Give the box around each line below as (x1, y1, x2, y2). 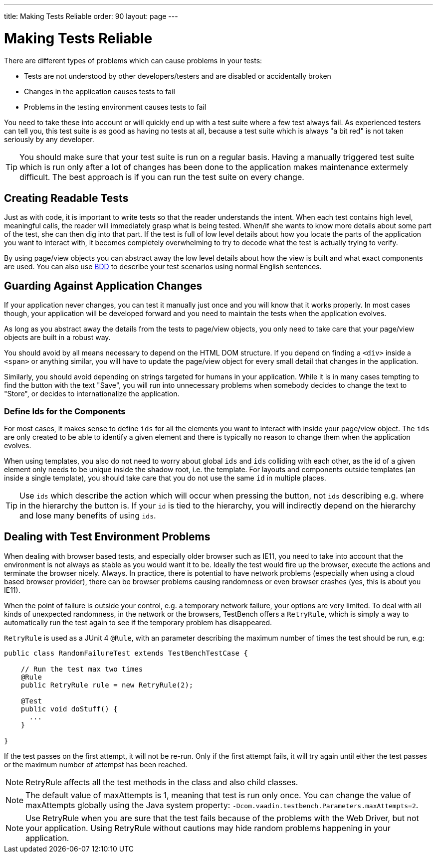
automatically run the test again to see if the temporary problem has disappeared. (4, 618, 272, 627)
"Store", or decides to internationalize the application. (4, 389, 180, 398)
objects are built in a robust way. (4, 333, 111, 342)
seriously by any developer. (4, 135, 94, 144)
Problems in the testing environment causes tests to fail (24, 102, 207, 111)
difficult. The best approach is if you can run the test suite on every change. (19, 171, 304, 182)
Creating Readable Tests (4, 191, 129, 204)
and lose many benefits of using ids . (19, 510, 156, 520)
